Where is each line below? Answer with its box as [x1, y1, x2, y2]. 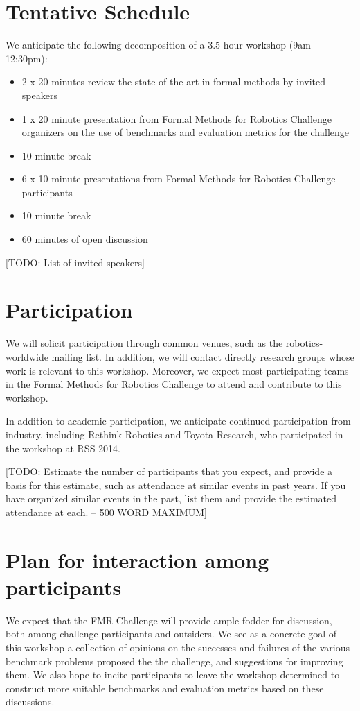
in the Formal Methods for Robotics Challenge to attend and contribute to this [6, 377, 342, 391]
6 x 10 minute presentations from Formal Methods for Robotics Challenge [21, 171, 336, 186]
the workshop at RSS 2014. [6, 440, 120, 455]
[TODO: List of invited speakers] [6, 255, 145, 269]
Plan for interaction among [6, 545, 269, 574]
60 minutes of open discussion [21, 232, 148, 246]
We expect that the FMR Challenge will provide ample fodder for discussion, [6, 613, 332, 627]
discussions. [6, 694, 55, 709]
